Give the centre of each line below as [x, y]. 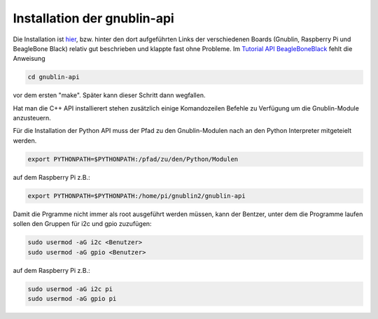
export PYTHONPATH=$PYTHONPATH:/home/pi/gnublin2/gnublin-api [136, 196]
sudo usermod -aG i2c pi [70, 289]
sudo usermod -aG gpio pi [72, 298]
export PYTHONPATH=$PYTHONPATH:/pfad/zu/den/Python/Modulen [133, 159]
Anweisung [29, 59]
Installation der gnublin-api [93, 18]
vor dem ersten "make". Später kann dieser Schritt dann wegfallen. [109, 95]
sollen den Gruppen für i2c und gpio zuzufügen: [82, 224]
